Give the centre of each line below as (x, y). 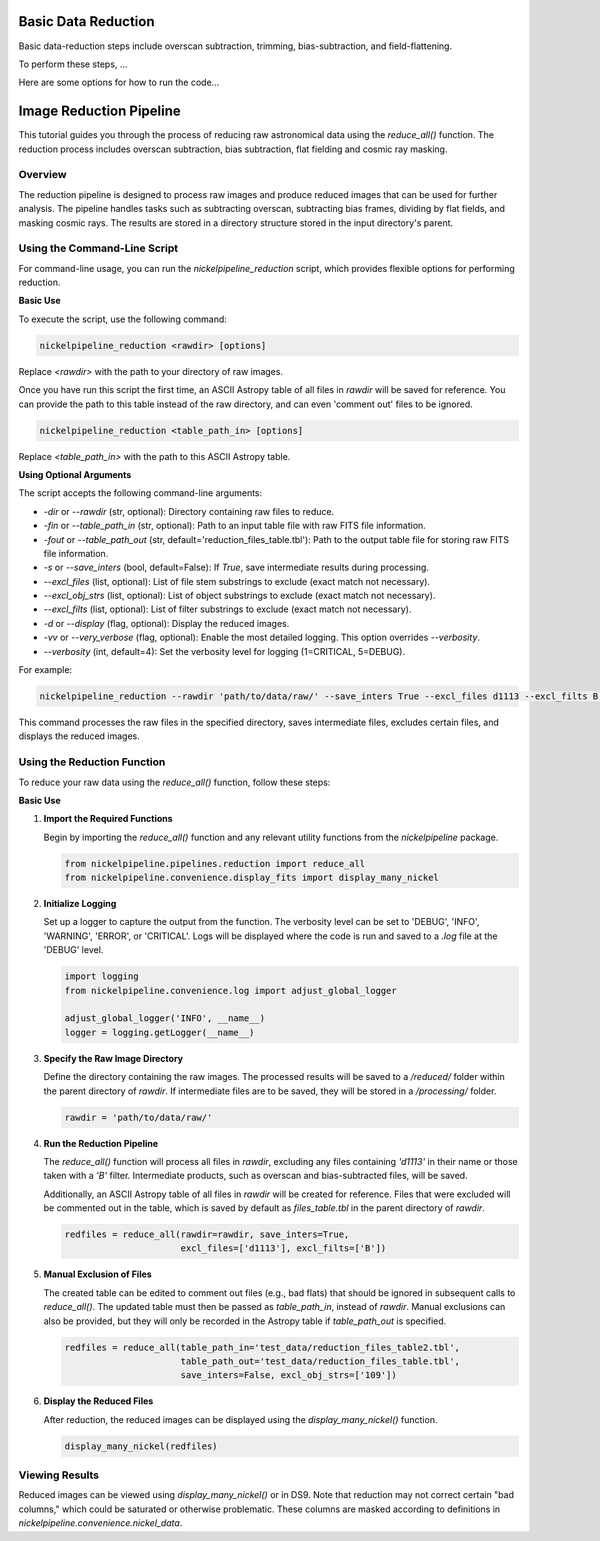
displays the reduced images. (79, 736)
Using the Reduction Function (92, 762)
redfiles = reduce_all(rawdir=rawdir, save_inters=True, (207, 1234)
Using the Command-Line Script (98, 248)
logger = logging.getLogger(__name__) (159, 1032)
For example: (45, 670)
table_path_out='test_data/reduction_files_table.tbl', (320, 1361)
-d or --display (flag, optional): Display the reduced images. (166, 623)
